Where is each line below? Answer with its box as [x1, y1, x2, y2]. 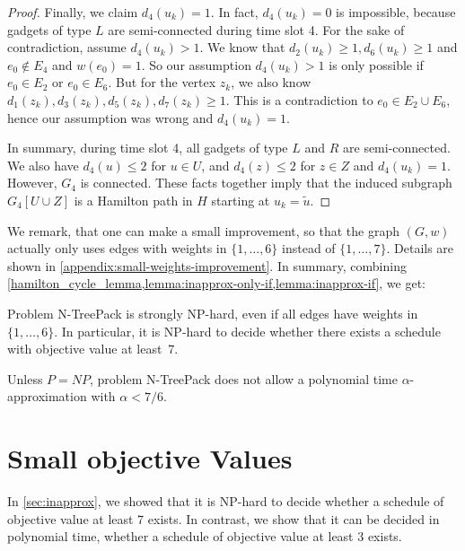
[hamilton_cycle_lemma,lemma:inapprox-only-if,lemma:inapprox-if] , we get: [7, 274, 426, 293]
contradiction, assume [7, 38, 127, 57]
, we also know [231, 73, 311, 92]
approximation [7, 387, 87, 406]
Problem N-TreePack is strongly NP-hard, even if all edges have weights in [7, 303, 418, 322]
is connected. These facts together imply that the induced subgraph [80, 173, 452, 192]
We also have [7, 155, 79, 174]
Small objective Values [7, 440, 293, 477]
